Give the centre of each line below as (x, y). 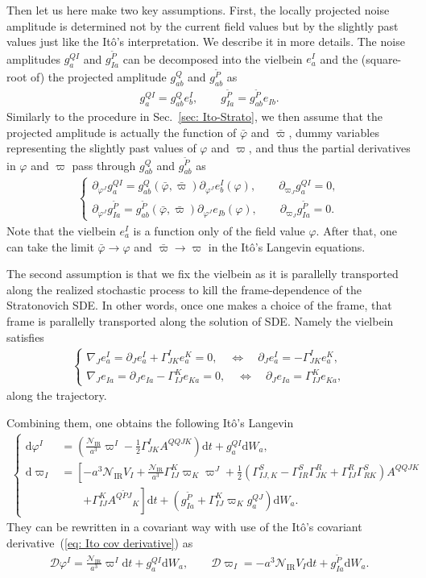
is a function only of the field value (219, 230)
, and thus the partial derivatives (329, 148)
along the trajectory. (57, 395)
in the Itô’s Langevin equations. (287, 246)
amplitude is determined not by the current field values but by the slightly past (203, 25)
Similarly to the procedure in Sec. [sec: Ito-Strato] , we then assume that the (195, 116)
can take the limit (50, 246)
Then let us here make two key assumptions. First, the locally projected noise (198, 10)
